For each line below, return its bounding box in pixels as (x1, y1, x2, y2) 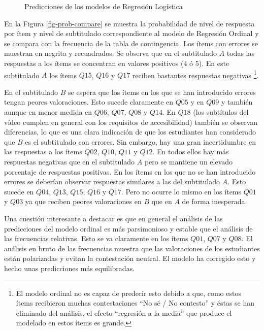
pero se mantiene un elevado (144, 156, 233, 167)
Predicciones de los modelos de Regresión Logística (24, 1, 183, 11)
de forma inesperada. (182, 196, 247, 207)
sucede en (4, 186, 34, 196)
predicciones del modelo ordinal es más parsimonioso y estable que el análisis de (4, 223, 253, 234)
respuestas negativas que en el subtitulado (4, 156, 135, 167)
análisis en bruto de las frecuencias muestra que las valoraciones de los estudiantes (4, 243, 260, 253)
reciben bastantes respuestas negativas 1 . (132, 68, 259, 80)
